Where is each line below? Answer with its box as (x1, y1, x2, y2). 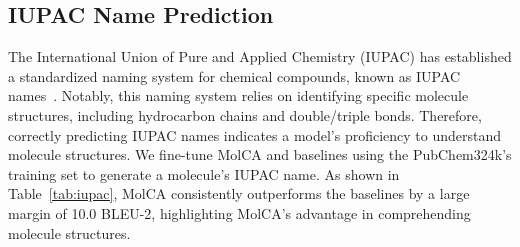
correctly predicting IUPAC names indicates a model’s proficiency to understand (8, 124, 502, 145)
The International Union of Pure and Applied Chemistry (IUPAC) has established (8, 46, 512, 67)
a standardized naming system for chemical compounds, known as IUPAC (8, 65, 461, 86)
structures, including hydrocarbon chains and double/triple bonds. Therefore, (8, 104, 482, 125)
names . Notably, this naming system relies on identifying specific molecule (8, 85, 469, 106)
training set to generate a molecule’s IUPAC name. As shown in (8, 163, 400, 184)
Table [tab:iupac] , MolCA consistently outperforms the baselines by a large (8, 183, 470, 204)
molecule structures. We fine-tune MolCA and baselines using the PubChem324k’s (8, 144, 512, 165)
